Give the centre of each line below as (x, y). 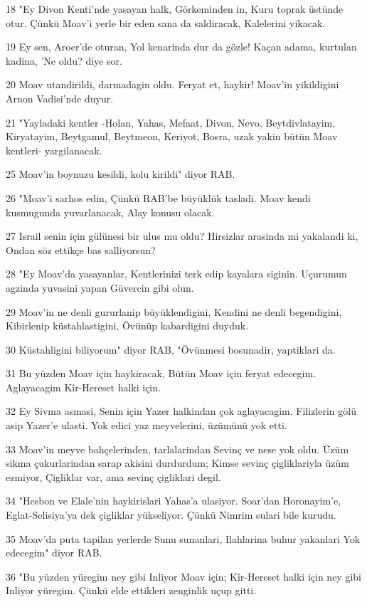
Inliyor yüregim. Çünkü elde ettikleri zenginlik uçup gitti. (131, 590)
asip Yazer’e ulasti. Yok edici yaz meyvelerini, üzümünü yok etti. (147, 425)
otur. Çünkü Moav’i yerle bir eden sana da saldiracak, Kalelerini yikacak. (166, 22)
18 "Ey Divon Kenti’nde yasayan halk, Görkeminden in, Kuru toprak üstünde (175, 9)
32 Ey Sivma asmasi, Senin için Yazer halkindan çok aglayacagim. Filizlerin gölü (181, 411)
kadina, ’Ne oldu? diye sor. (64, 60)
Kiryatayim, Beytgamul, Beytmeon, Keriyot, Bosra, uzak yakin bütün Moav (172, 136)
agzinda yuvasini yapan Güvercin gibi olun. (100, 287)
